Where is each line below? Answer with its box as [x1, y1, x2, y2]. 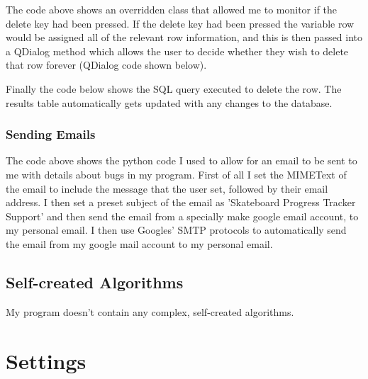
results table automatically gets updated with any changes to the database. [6, 95, 333, 110]
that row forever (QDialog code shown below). [6, 57, 207, 72]
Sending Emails [6, 125, 96, 143]
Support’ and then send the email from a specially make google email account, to [6, 208, 359, 223]
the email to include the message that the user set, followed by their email [6, 181, 328, 196]
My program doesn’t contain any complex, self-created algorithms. [6, 304, 294, 319]
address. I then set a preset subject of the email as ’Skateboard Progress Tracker [6, 195, 356, 210]
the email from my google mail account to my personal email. [6, 236, 273, 251]
